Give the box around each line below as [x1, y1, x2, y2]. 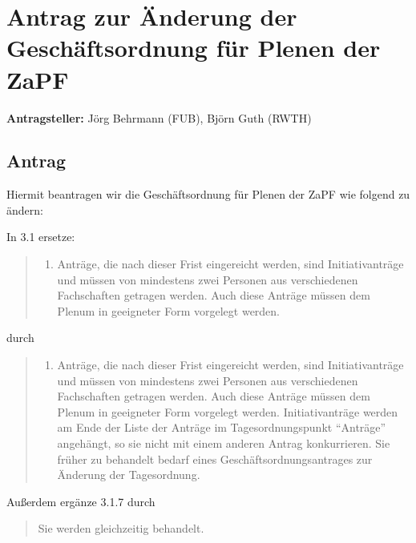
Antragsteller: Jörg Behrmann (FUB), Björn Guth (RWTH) [6, 109, 312, 126]
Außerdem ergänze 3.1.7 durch [6, 493, 155, 509]
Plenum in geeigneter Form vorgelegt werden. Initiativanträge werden [57, 403, 398, 420]
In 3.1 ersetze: [6, 228, 75, 245]
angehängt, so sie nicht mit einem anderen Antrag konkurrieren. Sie [57, 435, 390, 452]
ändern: [6, 201, 43, 218]
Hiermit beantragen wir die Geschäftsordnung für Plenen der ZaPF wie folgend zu [6, 186, 410, 203]
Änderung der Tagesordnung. [57, 466, 200, 483]
